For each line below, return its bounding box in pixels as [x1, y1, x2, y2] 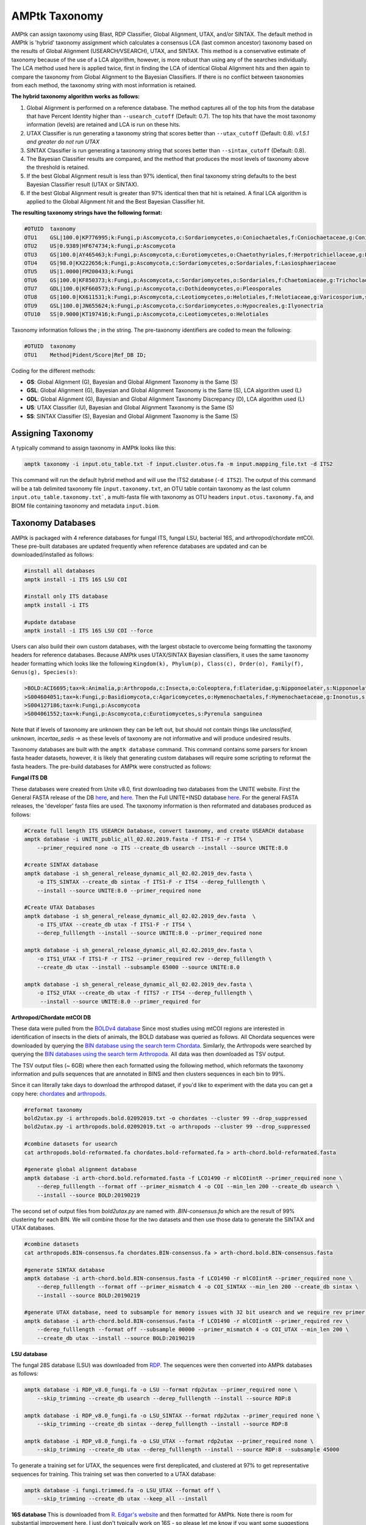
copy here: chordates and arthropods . [11, 1089, 107, 1097]
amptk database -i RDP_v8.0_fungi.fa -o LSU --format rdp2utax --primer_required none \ [24, 1387, 298, 1393]
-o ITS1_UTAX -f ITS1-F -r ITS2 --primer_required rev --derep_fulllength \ [37, 955, 272, 962]
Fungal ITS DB [11, 774, 48, 781]
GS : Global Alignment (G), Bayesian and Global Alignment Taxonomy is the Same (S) [26, 378, 238, 386]
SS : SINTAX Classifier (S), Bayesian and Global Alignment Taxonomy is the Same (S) [26, 412, 239, 420]
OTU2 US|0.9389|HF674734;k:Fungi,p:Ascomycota [24, 243, 176, 249]
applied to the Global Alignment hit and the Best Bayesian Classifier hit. [26, 198, 206, 205]
